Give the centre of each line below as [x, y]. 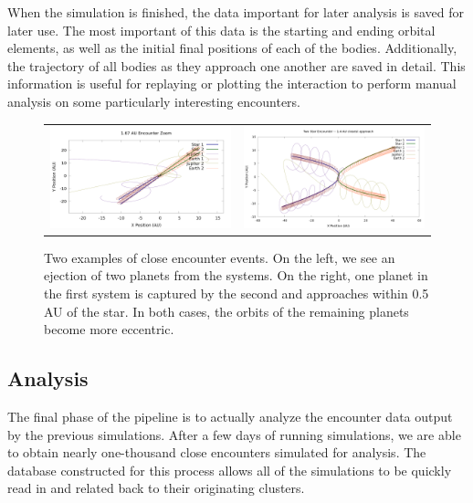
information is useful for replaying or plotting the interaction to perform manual [232, 84]
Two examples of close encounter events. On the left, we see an [220, 257]
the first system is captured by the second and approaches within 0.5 [236, 293]
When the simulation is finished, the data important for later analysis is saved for [236, 12]
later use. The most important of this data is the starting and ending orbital [221, 30]
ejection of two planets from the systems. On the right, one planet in [236, 275]
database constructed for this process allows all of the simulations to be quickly [230, 470]
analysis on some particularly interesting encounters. [154, 101]
